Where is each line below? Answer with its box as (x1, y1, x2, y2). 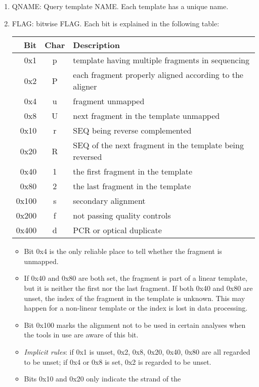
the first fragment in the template (73, 165, 193, 178)
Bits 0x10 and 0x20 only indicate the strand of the (24, 373, 181, 384)
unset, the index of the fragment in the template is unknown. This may (24, 292, 245, 303)
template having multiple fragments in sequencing (73, 54, 249, 66)
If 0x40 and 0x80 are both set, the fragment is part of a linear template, (24, 273, 247, 283)
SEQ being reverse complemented (73, 124, 192, 137)
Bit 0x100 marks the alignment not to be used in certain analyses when (24, 319, 246, 330)
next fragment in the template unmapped (73, 110, 220, 122)
